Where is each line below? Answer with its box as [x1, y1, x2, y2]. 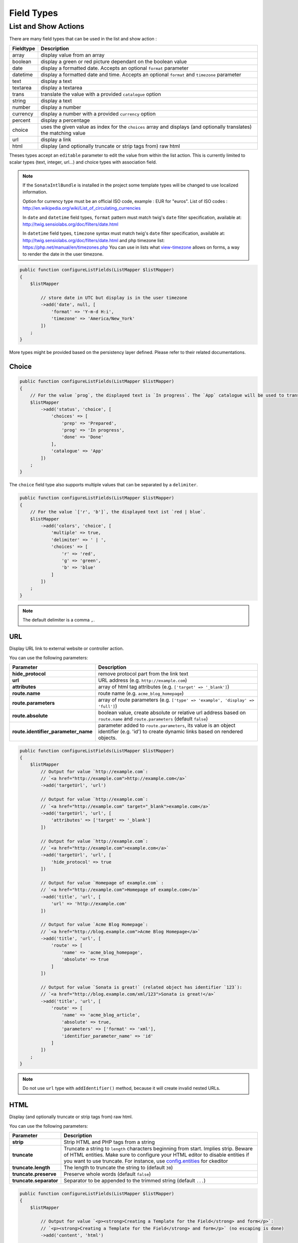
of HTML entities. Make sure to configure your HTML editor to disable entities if [64, 1152, 249, 1158]
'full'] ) [98, 703, 118, 710]
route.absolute [12, 712, 48, 719]
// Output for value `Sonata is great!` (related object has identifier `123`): [40, 984, 243, 990]
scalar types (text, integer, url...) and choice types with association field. [9, 159, 157, 165]
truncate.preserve [12, 1171, 57, 1178]
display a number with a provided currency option [40, 110, 156, 117]
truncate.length [12, 1164, 51, 1171]
